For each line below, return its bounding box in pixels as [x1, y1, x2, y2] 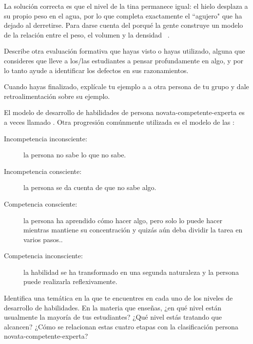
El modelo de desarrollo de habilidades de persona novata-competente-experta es [4, 107, 245, 117]
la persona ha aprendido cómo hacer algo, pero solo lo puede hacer [23, 215, 222, 225]
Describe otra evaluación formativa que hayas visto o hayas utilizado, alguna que [4, 46, 245, 56]
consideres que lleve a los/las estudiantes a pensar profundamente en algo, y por [4, 55, 244, 65]
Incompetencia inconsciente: [4, 133, 87, 143]
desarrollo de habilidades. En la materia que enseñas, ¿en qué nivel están [4, 302, 221, 312]
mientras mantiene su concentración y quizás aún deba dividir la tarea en [23, 225, 243, 235]
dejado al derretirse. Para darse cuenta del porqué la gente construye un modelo [4, 20, 243, 30]
